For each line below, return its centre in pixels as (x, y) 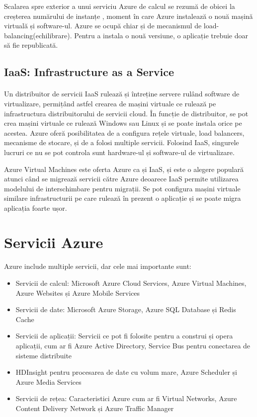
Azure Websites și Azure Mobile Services (78, 292)
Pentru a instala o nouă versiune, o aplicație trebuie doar (161, 35)
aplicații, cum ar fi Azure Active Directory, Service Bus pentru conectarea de (133, 345)
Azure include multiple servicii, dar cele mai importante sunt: (98, 266)
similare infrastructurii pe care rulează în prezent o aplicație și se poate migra (123, 198)
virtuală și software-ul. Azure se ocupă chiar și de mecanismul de (103, 26)
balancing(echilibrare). (38, 35)
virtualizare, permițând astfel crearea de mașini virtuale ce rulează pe (110, 103)
